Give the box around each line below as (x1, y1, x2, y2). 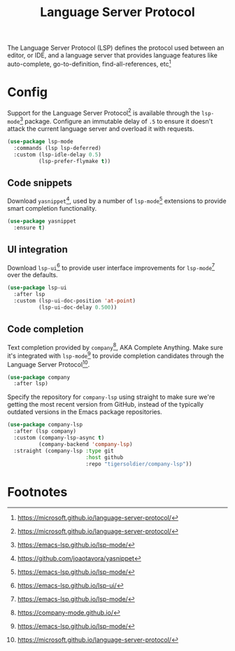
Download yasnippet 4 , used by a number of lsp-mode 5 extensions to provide (7, 195, 227, 205)
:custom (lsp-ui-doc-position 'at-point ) (13, 297, 136, 304)
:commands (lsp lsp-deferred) (13, 144, 101, 151)
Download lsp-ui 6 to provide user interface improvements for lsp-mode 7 (7, 262, 215, 272)
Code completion (7, 323, 84, 335)
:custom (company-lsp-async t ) (13, 435, 105, 442)
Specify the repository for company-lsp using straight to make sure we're (7, 393, 215, 401)
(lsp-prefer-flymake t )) (38, 157, 111, 164)
